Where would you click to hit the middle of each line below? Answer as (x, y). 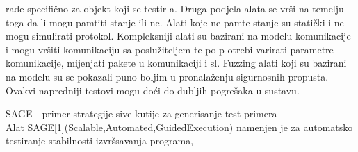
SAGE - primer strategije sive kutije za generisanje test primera (141, 113)
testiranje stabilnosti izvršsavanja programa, (100, 141)
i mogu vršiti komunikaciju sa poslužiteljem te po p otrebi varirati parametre (170, 49)
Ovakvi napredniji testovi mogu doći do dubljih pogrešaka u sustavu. (153, 90)
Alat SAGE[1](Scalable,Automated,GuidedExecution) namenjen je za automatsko (179, 127)
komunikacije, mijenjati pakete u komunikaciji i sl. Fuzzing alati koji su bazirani (176, 63)
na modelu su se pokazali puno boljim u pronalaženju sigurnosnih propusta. (167, 76)
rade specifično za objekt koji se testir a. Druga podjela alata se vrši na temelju (175, 8)
